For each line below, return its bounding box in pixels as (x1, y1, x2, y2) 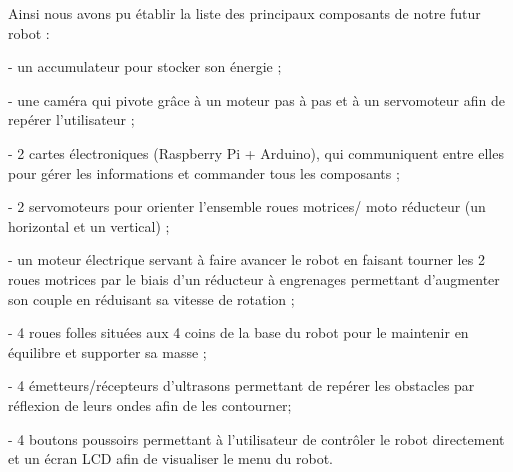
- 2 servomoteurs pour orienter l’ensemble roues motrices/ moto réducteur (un (8, 196, 486, 217)
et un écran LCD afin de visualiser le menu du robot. (8, 448, 333, 469)
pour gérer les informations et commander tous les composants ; (8, 162, 400, 183)
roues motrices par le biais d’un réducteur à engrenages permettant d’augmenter (8, 268, 500, 289)
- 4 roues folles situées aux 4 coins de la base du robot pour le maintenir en (8, 322, 469, 343)
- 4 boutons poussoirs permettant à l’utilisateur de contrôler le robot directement (8, 428, 505, 449)
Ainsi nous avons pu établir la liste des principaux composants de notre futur (8, 3, 481, 23)
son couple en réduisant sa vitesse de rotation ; (8, 288, 295, 309)
